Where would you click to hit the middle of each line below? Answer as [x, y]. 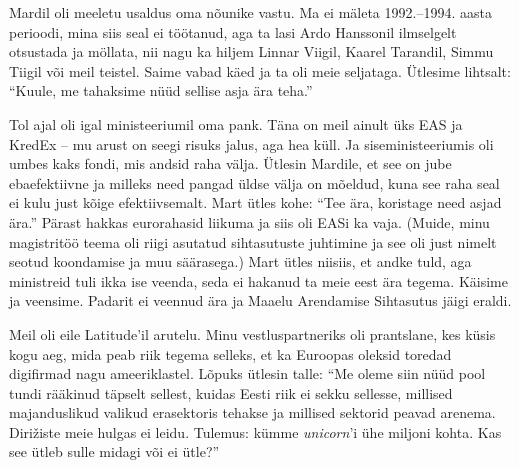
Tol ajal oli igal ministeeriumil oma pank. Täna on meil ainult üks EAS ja [236, 123]
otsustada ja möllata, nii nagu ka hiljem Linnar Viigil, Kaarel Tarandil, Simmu [251, 51]
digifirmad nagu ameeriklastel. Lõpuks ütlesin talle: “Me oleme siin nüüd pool [247, 373]
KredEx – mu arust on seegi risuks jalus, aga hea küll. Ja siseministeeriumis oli [251, 143]
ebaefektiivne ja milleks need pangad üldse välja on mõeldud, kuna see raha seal [254, 182]
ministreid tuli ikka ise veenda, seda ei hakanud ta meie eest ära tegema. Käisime [258, 280]
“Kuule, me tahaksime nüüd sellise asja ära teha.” [161, 90]
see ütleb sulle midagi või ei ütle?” [114, 451]
